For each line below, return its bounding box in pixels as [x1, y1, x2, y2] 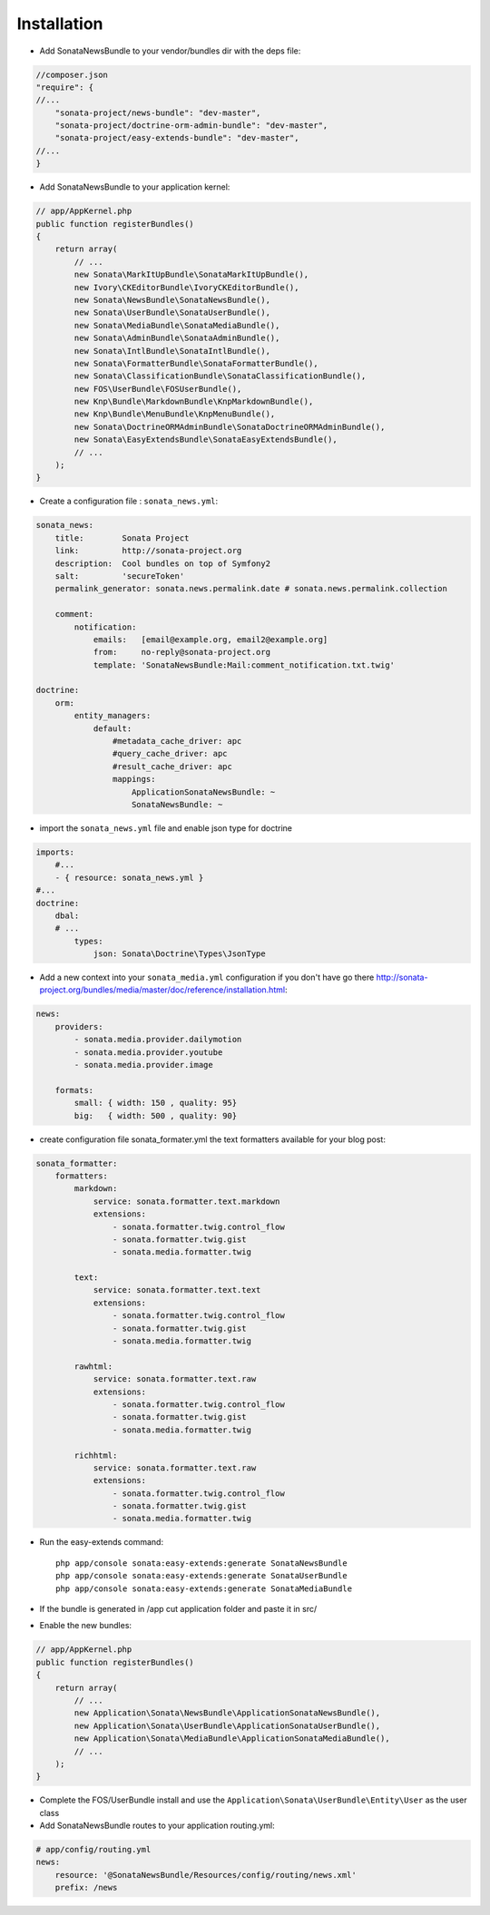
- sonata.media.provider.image [73, 1060, 213, 1070]
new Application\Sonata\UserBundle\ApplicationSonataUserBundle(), [73, 1720, 381, 1731]
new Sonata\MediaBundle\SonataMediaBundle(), [73, 320, 280, 330]
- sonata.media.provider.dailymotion [73, 1034, 242, 1045]
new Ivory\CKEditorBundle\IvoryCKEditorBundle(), [73, 282, 299, 292]
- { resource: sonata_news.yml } [54, 872, 204, 883]
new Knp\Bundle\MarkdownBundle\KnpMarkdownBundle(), [73, 396, 314, 407]
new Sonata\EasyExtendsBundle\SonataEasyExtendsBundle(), [73, 435, 338, 445]
